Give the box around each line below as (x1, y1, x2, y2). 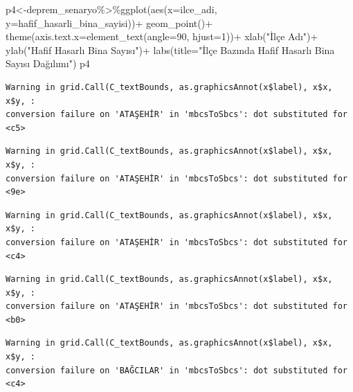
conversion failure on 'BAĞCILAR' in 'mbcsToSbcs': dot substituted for (6, 365, 347, 375)
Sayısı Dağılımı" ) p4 (6, 56, 90, 71)
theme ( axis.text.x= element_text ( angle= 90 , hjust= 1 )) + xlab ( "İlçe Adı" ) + (6, 29, 318, 44)
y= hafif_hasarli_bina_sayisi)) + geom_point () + (6, 15, 213, 30)
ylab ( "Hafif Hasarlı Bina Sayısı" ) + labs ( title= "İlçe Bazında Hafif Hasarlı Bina (6, 42, 335, 57)
